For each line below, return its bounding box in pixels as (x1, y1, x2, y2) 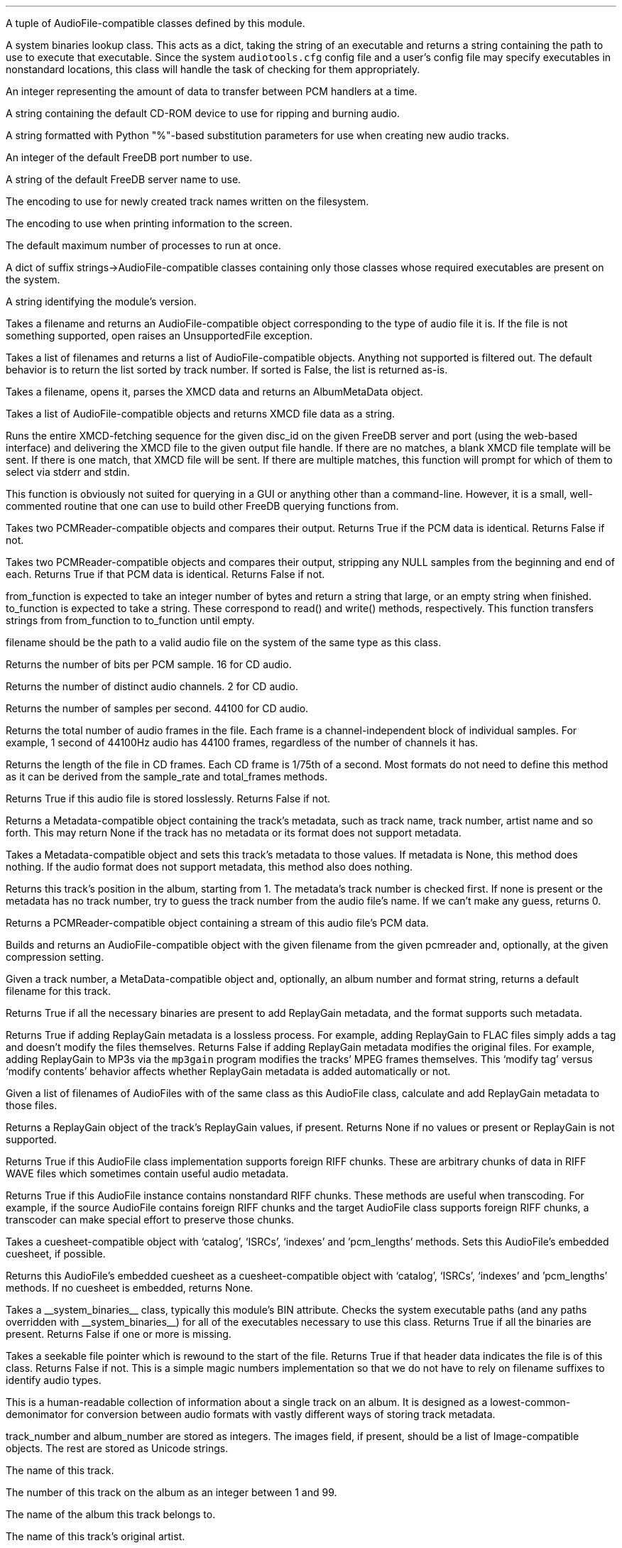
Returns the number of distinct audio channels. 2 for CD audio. (6, 680, 298, 692)
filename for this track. (6, 985, 111, 997)
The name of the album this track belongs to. (6, 1508, 216, 1520)
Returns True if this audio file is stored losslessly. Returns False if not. (6, 792, 330, 805)
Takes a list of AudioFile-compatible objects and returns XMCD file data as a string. (6, 408, 395, 420)
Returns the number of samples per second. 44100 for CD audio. (6, 702, 309, 714)
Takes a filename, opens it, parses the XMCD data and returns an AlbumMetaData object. (6, 386, 423, 398)
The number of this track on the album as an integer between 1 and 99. (6, 1486, 337, 1498)
